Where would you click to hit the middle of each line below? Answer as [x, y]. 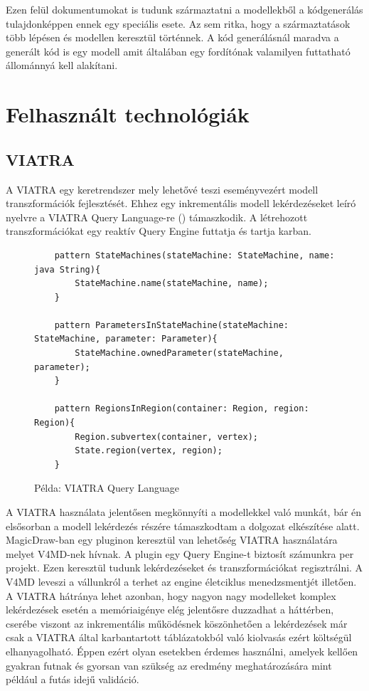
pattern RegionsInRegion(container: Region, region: [182, 409]
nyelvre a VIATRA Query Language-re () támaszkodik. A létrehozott [157, 217]
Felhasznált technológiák [128, 114]
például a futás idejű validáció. [73, 679]
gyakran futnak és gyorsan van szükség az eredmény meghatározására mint [169, 665]
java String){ [68, 269]
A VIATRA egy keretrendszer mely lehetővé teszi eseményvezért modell [162, 189]
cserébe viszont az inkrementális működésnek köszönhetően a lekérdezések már [177, 623]
